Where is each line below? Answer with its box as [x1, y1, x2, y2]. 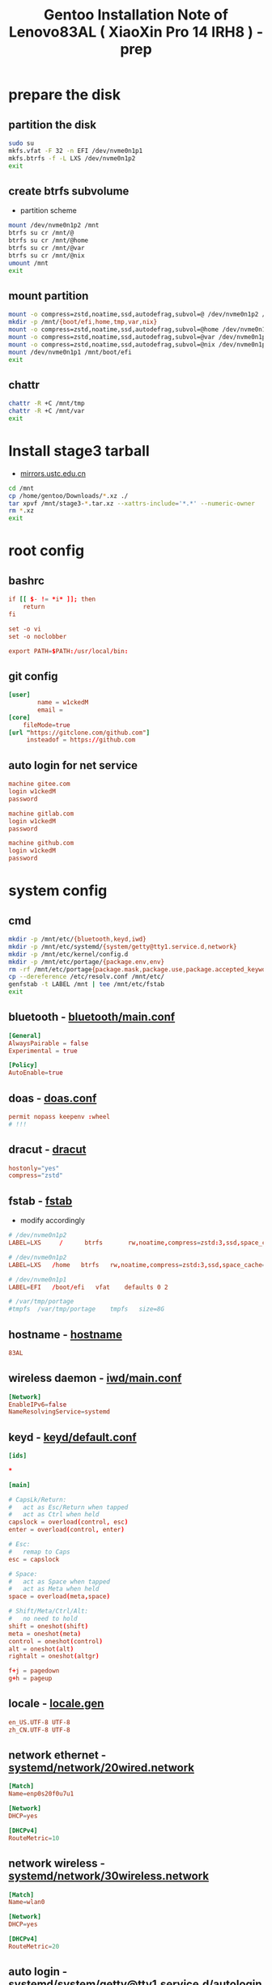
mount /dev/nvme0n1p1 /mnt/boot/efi [8, 348, 132, 356]
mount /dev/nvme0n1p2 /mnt [8, 221, 100, 230]
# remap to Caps [8, 1548, 70, 1556]
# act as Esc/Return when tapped [8, 1503, 129, 1511]
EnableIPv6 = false [8, 1401, 67, 1409]
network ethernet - [8, 1749, 107, 1762]
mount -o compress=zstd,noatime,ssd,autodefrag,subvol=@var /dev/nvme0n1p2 [8, 333, 270, 341]
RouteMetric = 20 [8, 1942, 60, 1950]
